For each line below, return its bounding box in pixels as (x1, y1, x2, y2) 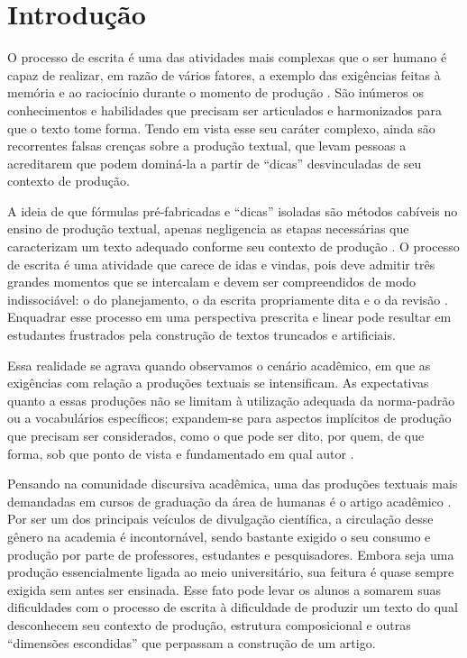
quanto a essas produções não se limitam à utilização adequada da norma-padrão (7, 390, 455, 409)
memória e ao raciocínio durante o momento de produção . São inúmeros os (7, 83, 424, 102)
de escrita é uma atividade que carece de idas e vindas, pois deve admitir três (7, 254, 435, 273)
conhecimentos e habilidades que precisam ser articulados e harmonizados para (7, 100, 443, 119)
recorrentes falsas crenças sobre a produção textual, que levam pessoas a (7, 136, 407, 155)
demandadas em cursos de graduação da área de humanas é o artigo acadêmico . (7, 491, 452, 510)
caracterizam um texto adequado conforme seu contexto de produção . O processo (7, 237, 460, 256)
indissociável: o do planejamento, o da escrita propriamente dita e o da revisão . (7, 289, 448, 308)
